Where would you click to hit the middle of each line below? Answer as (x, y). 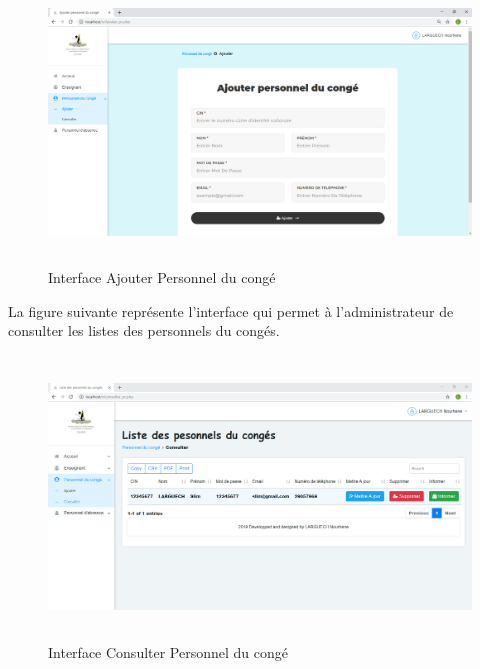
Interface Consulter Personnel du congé (168, 651)
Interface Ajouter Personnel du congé (162, 277)
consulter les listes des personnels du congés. (144, 330)
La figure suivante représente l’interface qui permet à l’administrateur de (231, 310)
